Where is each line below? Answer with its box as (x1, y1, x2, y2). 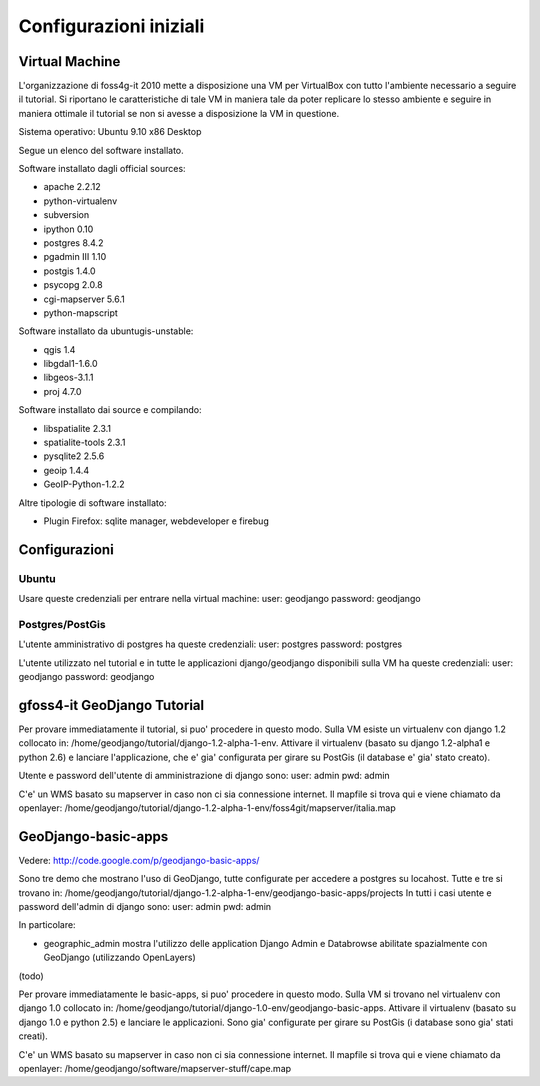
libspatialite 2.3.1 (43, 422, 112, 434)
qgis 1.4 (43, 343, 76, 355)
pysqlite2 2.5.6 (43, 450, 105, 462)
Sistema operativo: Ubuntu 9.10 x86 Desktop (18, 126, 202, 138)
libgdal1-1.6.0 (43, 358, 98, 370)
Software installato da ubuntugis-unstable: (18, 325, 194, 337)
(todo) (18, 970, 44, 982)
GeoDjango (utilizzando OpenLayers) (43, 951, 196, 964)
